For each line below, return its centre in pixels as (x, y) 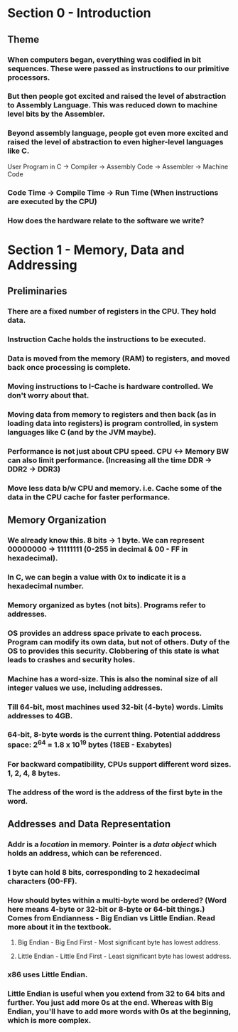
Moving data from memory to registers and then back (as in (112, 414)
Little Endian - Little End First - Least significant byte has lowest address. (124, 956)
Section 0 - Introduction (79, 13)
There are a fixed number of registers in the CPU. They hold (112, 312)
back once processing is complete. (69, 367)
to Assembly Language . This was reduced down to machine (113, 105)
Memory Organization (57, 520)
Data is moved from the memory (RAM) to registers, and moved (119, 358)
